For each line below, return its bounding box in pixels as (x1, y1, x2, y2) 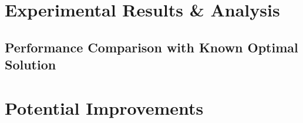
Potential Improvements (5, 95, 204, 119)
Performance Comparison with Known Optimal (5, 38, 298, 56)
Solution (5, 55, 56, 74)
